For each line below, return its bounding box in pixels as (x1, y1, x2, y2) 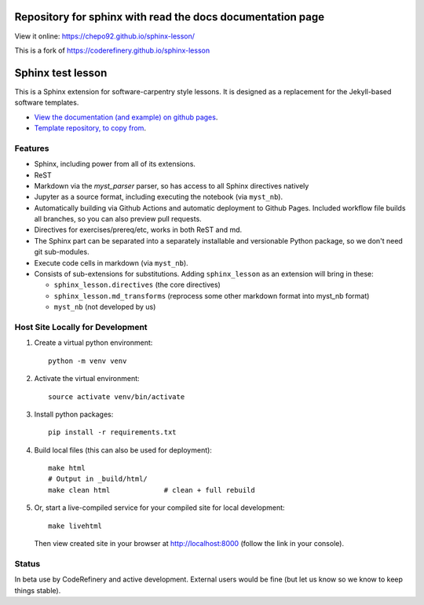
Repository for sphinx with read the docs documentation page (14, 10, 325, 24)
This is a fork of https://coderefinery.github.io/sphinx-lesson (14, 46, 210, 55)
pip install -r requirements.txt (48, 428, 177, 437)
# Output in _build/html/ (48, 475, 148, 483)
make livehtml (48, 521, 102, 530)
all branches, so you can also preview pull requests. (34, 214, 202, 224)
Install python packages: (34, 409, 114, 419)
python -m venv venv (48, 356, 127, 365)
